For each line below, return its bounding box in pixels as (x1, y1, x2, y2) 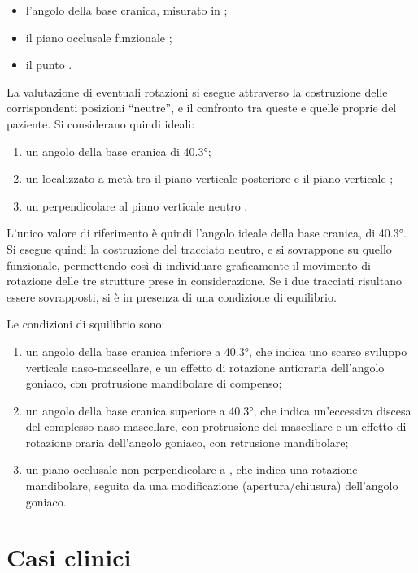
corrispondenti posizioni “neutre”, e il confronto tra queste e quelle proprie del (7, 99, 397, 116)
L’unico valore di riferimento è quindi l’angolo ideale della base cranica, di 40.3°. (7, 224, 407, 241)
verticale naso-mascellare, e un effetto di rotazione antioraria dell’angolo (25, 358, 385, 375)
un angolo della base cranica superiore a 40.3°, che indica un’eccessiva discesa (25, 402, 411, 419)
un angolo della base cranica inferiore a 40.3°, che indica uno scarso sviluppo (25, 342, 407, 359)
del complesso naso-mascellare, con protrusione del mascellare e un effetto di (25, 418, 407, 435)
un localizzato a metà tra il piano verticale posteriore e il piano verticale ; (25, 170, 394, 187)
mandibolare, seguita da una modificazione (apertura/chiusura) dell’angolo (25, 477, 398, 494)
